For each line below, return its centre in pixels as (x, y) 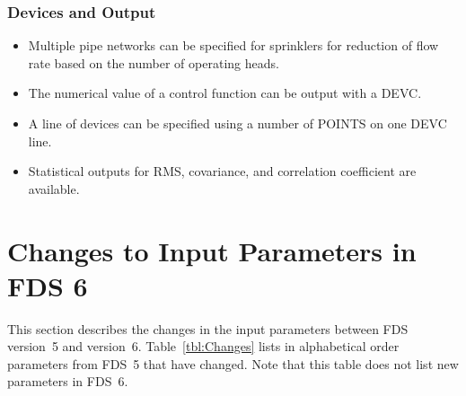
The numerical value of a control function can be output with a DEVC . (225, 93)
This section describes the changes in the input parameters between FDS (208, 328)
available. (54, 188)
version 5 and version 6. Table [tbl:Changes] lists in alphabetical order (203, 346)
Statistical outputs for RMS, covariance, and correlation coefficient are (222, 171)
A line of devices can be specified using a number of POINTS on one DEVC (237, 123)
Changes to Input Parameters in (212, 250)
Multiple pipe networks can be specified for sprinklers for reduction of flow (233, 45)
